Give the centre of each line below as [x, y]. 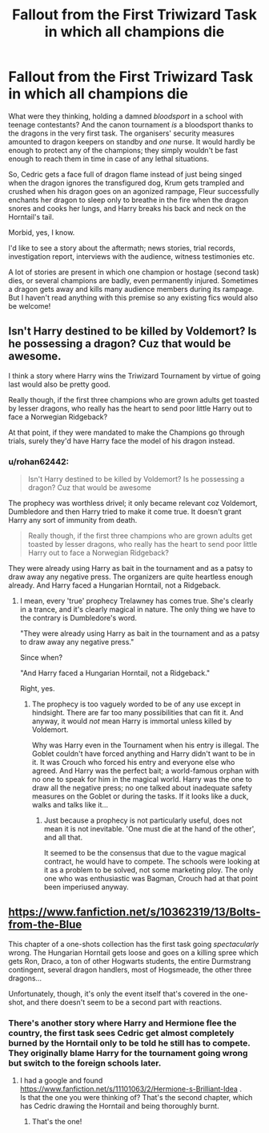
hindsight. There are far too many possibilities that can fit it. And [138, 713]
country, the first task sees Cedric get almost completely [121, 1033]
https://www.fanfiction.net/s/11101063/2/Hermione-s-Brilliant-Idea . [131, 1089]
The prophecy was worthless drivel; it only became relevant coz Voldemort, [133, 504]
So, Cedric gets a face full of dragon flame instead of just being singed [125, 174]
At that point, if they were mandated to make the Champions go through [127, 432]
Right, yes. [37, 689]
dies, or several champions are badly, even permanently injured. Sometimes [133, 280]
